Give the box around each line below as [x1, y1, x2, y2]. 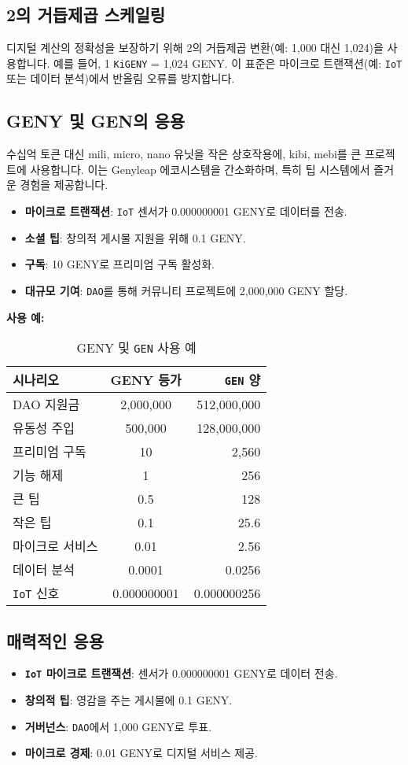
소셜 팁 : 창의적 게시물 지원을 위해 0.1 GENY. [24, 229, 246, 246]
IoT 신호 [13, 584, 60, 603]
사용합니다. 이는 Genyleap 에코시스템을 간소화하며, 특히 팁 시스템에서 [30, 161, 370, 177]
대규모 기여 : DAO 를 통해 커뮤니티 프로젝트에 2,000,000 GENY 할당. [24, 282, 348, 298]
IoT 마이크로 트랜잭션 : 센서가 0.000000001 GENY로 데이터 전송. [24, 665, 338, 682]
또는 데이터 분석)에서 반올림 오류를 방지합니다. [6, 70, 235, 87]
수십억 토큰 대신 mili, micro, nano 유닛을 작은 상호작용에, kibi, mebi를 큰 [6, 146, 362, 162]
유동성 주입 [13, 419, 75, 438]
